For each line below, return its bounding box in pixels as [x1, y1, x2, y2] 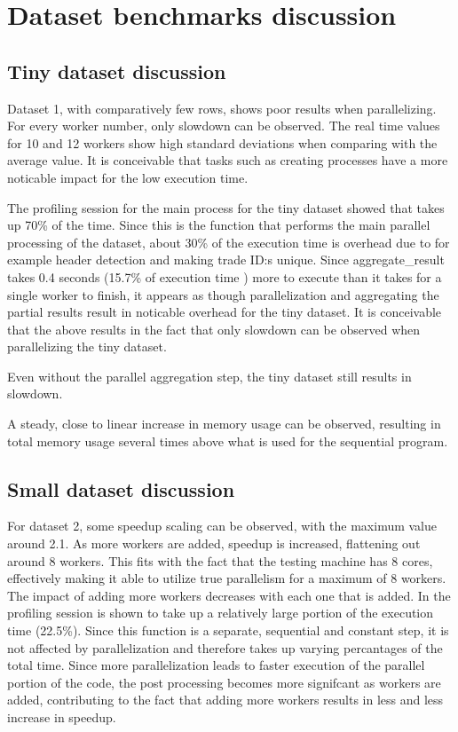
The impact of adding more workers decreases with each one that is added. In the [7, 586, 451, 604]
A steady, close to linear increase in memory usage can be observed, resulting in [7, 414, 441, 433]
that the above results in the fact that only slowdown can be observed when [7, 319, 421, 338]
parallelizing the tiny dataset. [7, 337, 167, 356]
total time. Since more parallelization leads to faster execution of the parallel [7, 656, 425, 674]
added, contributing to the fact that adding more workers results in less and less [7, 690, 444, 709]
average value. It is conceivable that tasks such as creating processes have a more [7, 151, 448, 169]
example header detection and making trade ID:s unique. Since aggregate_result [7, 250, 445, 269]
